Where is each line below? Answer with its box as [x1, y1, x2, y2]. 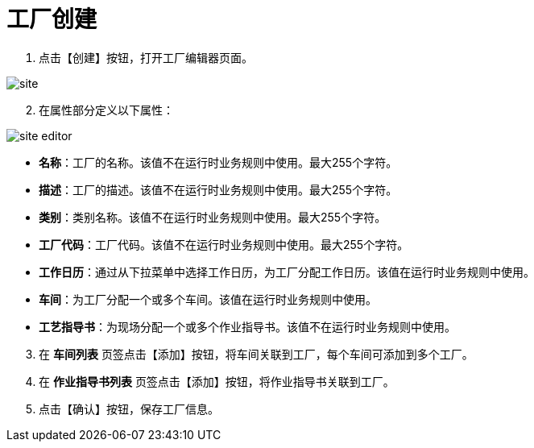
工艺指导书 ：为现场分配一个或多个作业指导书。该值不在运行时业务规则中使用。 [39, 319, 456, 334]
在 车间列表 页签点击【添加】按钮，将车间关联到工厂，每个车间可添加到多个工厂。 [39, 346, 474, 361]
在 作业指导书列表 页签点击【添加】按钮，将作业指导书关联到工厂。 [39, 374, 395, 388]
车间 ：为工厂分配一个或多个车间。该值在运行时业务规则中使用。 [39, 292, 377, 306]
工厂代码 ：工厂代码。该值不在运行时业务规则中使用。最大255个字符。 [39, 237, 409, 251]
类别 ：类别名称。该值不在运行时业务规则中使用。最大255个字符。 [39, 209, 387, 224]
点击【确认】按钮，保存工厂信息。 [39, 401, 219, 416]
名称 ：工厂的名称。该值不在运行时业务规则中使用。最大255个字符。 [39, 155, 398, 169]
